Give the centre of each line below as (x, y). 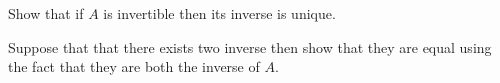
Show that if (46, 13)
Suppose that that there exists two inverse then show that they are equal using (250, 46)
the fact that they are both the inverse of (134, 66)
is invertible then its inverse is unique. (219, 13)
